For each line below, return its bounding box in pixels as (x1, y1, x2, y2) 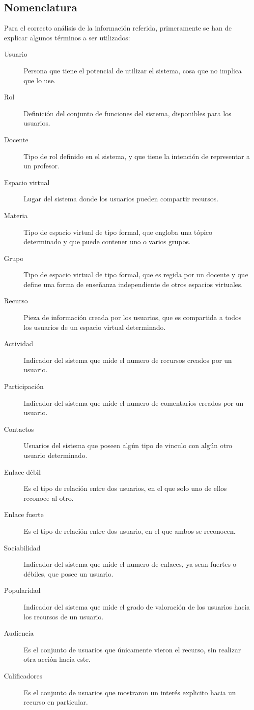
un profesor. (24, 161, 59, 171)
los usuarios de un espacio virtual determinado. (24, 322, 166, 332)
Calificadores (4, 670, 42, 680)
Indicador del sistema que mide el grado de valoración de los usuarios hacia (24, 601, 250, 612)
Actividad (4, 338, 33, 349)
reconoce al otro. (24, 492, 74, 503)
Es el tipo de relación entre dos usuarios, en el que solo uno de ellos (24, 483, 227, 493)
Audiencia (4, 628, 34, 638)
